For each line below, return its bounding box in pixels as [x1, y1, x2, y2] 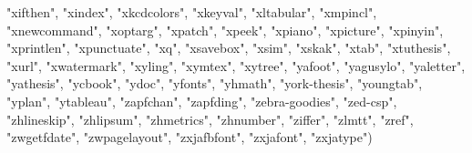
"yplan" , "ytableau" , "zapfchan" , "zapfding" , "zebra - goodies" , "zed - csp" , [6, 91, 397, 110]
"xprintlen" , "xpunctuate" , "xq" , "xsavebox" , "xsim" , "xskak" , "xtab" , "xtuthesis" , [6, 38, 451, 57]
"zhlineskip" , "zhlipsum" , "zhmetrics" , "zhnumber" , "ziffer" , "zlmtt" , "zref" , [6, 109, 414, 128]
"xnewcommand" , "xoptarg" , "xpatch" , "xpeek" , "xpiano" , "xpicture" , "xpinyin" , [6, 20, 444, 39]
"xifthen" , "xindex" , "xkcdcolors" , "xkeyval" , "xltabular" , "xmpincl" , [6, 3, 377, 21]
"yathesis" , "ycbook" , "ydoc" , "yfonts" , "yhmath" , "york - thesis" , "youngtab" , [6, 74, 423, 93]
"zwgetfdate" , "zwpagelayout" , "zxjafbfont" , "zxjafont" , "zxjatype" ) [6, 127, 373, 147]
